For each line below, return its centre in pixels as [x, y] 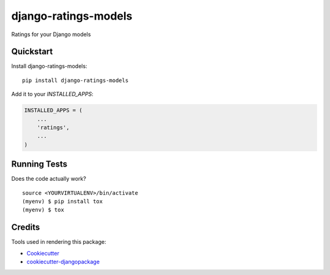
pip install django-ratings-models [75, 80]
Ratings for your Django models [51, 34]
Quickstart [32, 52]
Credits [26, 228]
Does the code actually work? [49, 179]
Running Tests [39, 164]
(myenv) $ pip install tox [63, 202]
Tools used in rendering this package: [59, 242]
